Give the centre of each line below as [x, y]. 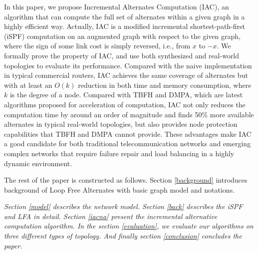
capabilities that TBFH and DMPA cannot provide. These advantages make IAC [128, 133]
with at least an [28, 85]
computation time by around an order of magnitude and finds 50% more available [129, 114]
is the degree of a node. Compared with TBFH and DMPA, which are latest [126, 95]
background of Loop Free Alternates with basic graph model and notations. [120, 189]
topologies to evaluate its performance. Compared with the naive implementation [128, 65]
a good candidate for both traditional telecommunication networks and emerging [128, 143]
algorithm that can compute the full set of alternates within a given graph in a [125, 16]
